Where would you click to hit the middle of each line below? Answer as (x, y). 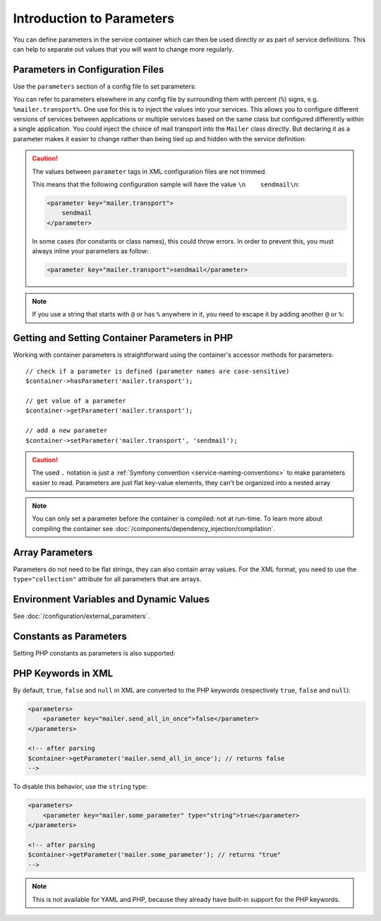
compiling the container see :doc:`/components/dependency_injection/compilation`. (153, 528)
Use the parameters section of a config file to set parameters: (105, 86)
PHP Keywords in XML (63, 673)
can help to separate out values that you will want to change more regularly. (123, 49)
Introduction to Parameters (94, 18)
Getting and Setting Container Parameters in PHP (123, 338)
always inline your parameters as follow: (90, 251)
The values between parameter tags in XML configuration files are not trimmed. (150, 171)
